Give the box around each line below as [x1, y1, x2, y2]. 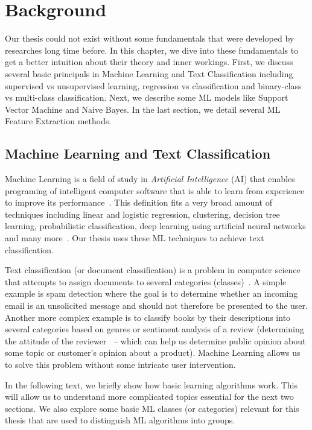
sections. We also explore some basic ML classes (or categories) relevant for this [5, 402, 299, 414]
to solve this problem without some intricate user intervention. [5, 358, 236, 370]
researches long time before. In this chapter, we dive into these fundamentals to [5, 43, 299, 56]
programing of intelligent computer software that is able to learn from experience [5, 184, 305, 197]
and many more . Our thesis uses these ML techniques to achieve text [5, 232, 264, 244]
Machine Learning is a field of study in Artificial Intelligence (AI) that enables [5, 172, 295, 185]
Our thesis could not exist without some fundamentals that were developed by [5, 32, 294, 45]
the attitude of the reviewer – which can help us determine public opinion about [5, 334, 306, 347]
